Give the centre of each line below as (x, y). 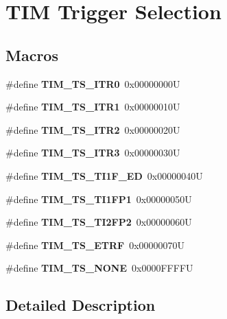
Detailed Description (81, 305)
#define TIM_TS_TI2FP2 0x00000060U (99, 222)
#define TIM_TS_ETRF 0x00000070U (95, 245)
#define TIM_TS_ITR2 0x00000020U (93, 129)
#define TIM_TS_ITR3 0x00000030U (93, 153)
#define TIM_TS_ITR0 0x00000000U (93, 83)
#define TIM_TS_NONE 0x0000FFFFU (99, 268)
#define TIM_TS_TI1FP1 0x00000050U (99, 199)
